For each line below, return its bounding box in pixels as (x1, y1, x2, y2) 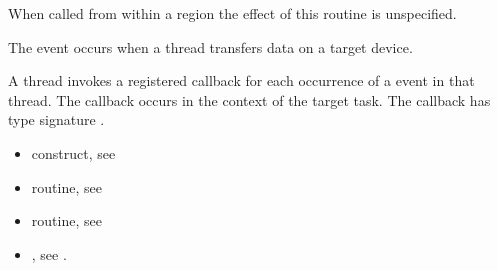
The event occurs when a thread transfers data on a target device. (8, 36, 413, 57)
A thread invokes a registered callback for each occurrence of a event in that (8, 70, 475, 91)
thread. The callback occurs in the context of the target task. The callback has (8, 89, 491, 110)
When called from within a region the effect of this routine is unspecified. (8, 3, 457, 23)
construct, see (31, 142, 116, 163)
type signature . (8, 109, 105, 130)
